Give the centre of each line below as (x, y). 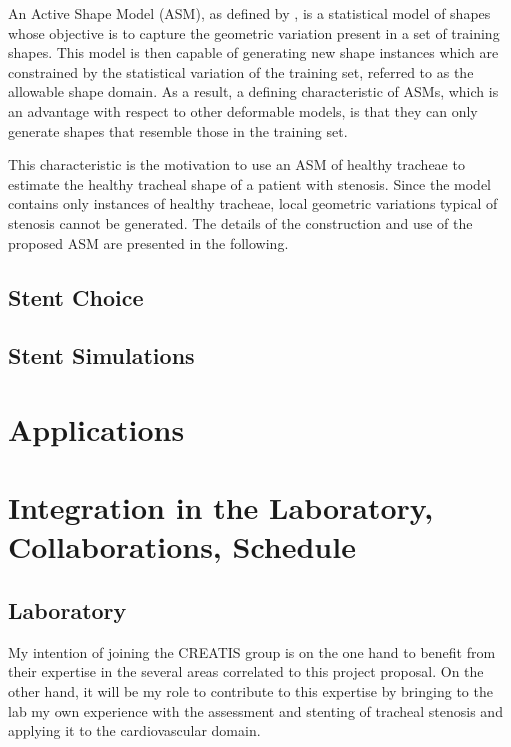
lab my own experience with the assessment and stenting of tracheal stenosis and (255, 710)
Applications (96, 428)
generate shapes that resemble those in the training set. (178, 130)
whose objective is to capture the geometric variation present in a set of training (254, 32)
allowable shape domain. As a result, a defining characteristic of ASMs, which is (253, 91)
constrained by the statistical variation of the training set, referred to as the (241, 71)
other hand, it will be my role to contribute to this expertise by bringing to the (250, 691)
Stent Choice (76, 296)
